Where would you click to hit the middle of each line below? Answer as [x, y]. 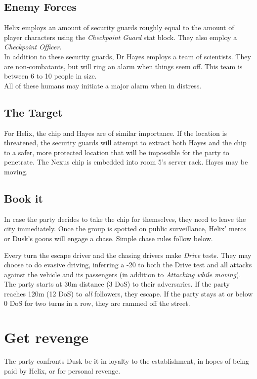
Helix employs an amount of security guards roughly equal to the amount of [119, 27]
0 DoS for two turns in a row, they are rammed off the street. [97, 303]
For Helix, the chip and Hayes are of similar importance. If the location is [115, 133]
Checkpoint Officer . [33, 47]
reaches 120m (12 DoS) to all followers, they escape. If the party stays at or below [128, 293]
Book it [23, 198]
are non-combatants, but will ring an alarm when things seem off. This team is [123, 66]
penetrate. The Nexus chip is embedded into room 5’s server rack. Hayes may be [126, 162]
